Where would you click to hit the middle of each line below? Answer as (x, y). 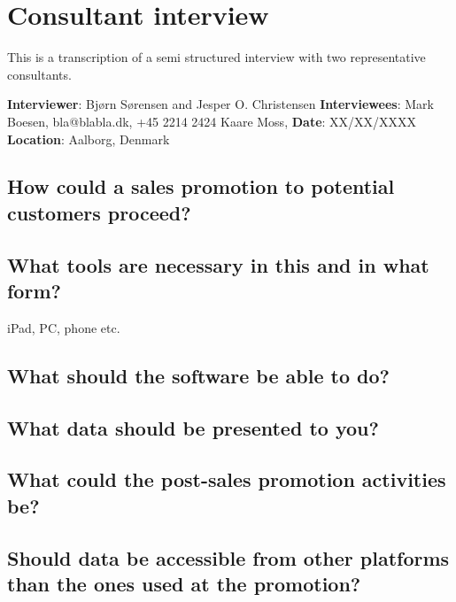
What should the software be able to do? (198, 375)
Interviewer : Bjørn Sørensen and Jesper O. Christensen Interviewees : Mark (220, 104)
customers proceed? (99, 212)
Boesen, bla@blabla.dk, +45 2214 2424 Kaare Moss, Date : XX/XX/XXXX (212, 121)
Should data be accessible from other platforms (228, 557)
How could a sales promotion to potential (201, 186)
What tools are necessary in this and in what (218, 264)
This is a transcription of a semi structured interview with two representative (216, 57)
